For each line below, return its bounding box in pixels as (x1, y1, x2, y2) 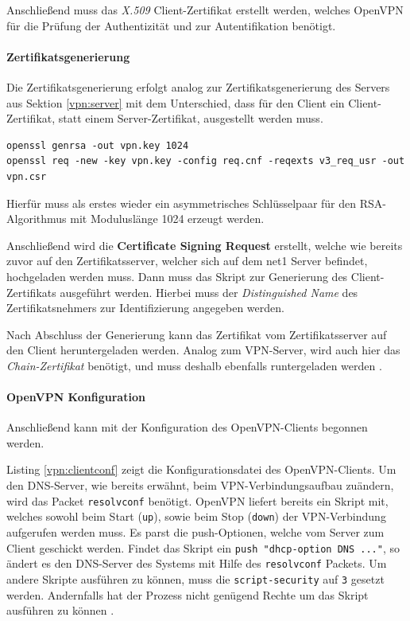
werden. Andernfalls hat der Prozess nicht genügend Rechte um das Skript (6, 586, 369, 603)
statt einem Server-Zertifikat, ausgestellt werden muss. (58, 110, 323, 127)
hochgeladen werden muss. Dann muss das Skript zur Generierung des (6, 268, 348, 284)
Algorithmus (6, 210, 67, 227)
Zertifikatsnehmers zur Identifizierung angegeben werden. (6, 299, 284, 316)
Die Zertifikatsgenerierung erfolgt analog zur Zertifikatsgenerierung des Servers (6, 78, 390, 95)
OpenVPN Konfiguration (6, 389, 145, 405)
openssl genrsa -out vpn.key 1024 (6, 139, 189, 151)
